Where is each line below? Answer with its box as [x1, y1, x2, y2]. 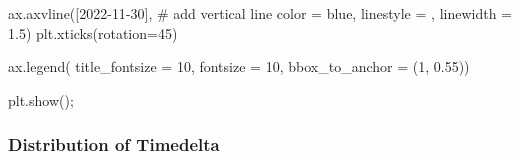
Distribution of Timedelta [8, 132, 220, 157]
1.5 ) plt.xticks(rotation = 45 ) [8, 22, 178, 43]
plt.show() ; [8, 89, 74, 110]
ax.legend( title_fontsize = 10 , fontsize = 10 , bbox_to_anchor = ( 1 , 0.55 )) [8, 56, 470, 77]
